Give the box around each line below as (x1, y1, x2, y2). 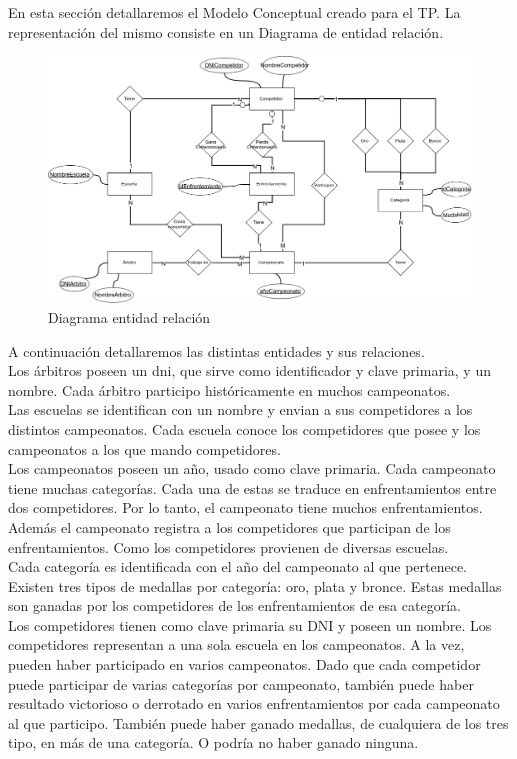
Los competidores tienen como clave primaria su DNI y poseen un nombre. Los (8, 614, 492, 635)
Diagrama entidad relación (48, 306, 211, 327)
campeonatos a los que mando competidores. (8, 438, 281, 459)
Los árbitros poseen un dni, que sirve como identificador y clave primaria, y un (8, 360, 491, 381)
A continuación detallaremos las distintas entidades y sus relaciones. (8, 340, 425, 361)
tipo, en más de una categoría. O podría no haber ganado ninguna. (8, 732, 419, 753)
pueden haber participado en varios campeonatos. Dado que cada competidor (8, 654, 481, 675)
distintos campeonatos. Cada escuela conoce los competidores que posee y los (8, 418, 481, 439)
